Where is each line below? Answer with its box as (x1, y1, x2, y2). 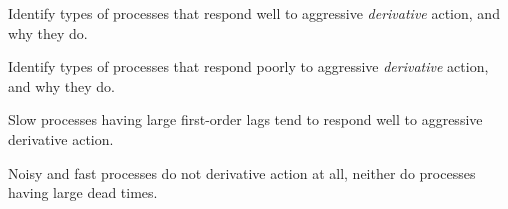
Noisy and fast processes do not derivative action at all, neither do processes (8, 162, 476, 183)
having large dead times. (8, 182, 158, 203)
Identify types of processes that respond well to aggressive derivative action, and (8, 3, 500, 23)
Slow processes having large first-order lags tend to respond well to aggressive (8, 109, 483, 130)
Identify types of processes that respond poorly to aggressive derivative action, (8, 56, 489, 77)
